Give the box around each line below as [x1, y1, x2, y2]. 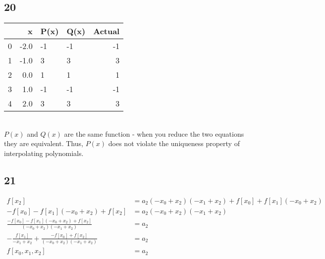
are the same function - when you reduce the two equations [64, 128, 244, 139]
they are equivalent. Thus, [4, 138, 83, 149]
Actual [93, 25, 120, 37]
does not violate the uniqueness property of [108, 138, 240, 149]
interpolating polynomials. [4, 148, 84, 158]
